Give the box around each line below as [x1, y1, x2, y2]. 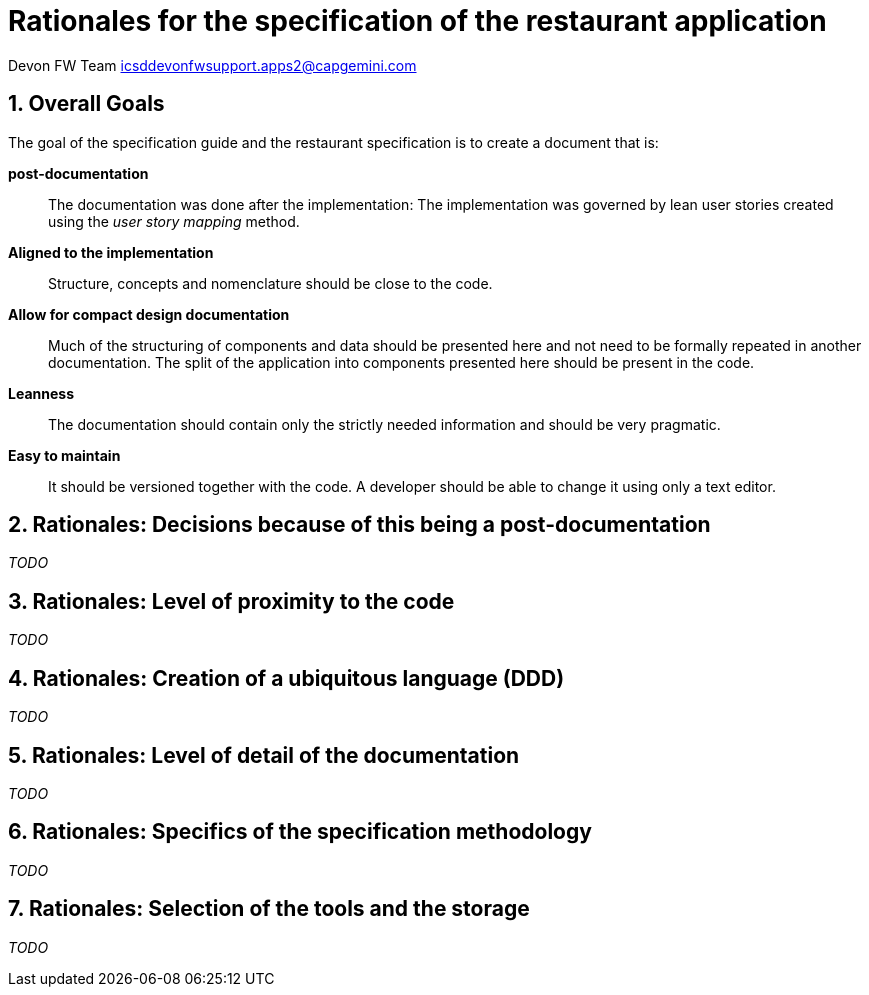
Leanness [8, 384, 74, 402]
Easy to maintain [8, 446, 121, 464]
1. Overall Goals [8, 91, 165, 117]
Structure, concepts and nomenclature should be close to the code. [48, 274, 493, 292]
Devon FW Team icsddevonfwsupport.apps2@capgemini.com [8, 56, 417, 74]
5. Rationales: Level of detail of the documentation [8, 742, 520, 768]
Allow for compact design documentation [8, 305, 290, 323]
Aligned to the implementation [8, 243, 214, 261]
